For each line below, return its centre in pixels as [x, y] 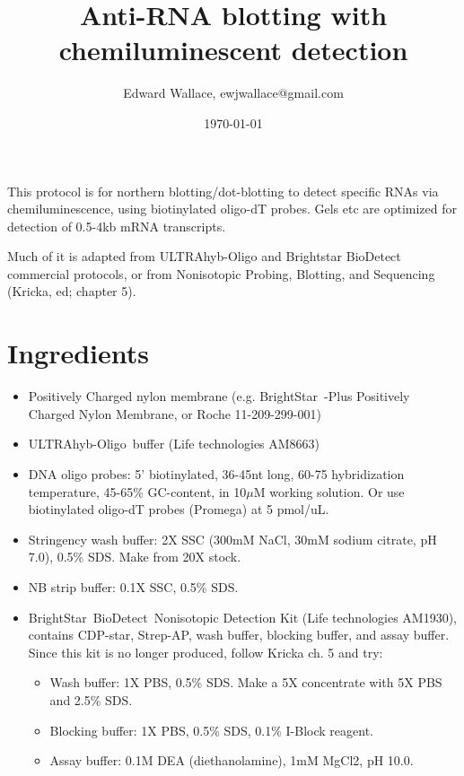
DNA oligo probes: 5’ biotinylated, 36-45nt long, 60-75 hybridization [216, 473]
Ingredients [79, 353]
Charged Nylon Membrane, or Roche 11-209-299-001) [175, 413]
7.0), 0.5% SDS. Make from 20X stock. [135, 557]
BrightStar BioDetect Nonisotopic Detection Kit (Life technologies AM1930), [242, 617]
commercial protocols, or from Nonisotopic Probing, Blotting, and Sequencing [221, 273]
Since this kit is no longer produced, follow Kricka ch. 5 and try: [206, 652]
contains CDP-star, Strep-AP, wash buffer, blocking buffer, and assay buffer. [239, 635]
